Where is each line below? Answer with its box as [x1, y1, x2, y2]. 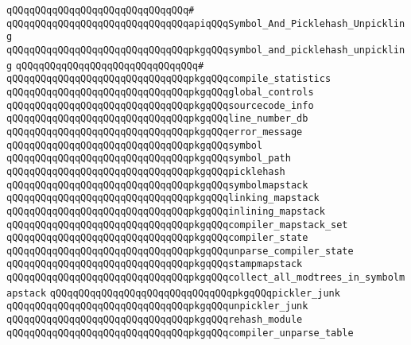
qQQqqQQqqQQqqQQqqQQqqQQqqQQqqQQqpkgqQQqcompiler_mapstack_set [6, 219, 348, 231]
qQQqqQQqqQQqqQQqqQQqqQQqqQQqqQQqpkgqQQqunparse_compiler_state [6, 245, 354, 257]
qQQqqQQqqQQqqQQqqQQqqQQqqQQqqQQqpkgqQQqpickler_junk [49, 287, 340, 299]
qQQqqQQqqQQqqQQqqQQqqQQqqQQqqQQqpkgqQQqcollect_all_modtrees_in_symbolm [6, 272, 405, 284]
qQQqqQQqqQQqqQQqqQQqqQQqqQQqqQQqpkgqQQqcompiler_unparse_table [6, 327, 354, 339]
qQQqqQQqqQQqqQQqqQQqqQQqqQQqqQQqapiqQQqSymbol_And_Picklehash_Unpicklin [6, 17, 405, 29]
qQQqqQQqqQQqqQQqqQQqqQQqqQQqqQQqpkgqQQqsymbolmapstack [6, 179, 308, 191]
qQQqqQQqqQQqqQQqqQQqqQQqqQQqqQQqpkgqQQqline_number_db [6, 113, 308, 125]
